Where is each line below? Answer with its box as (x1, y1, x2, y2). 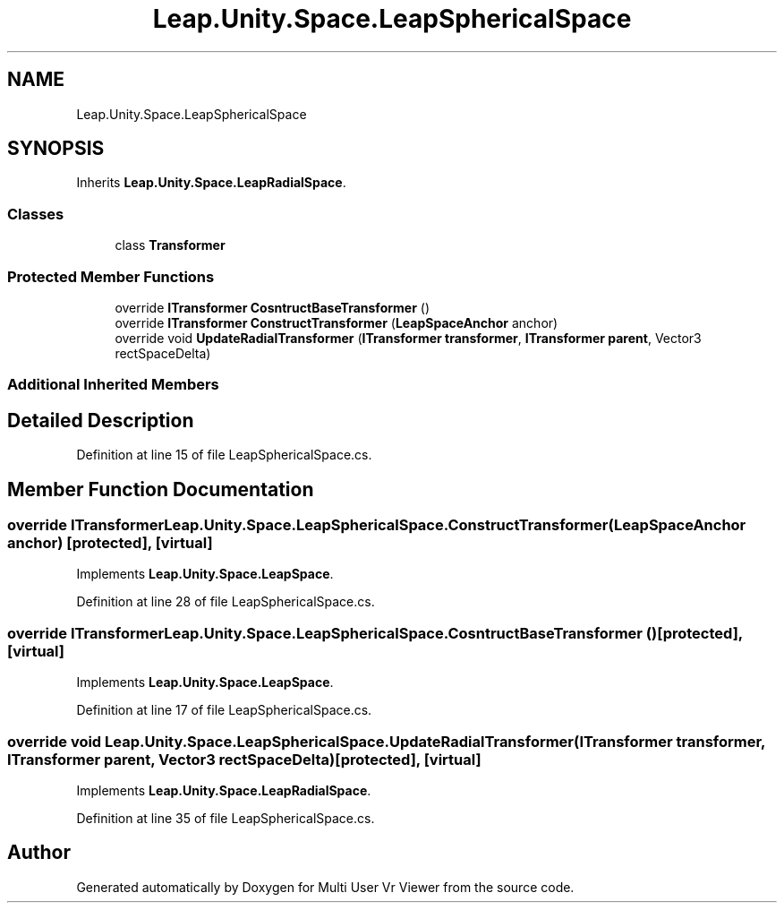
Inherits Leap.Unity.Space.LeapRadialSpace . (76, 175, 346, 191)
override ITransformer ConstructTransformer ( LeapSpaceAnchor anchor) (115, 314, 558, 331)
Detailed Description (7, 408, 194, 432)
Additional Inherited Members (7, 375, 219, 394)
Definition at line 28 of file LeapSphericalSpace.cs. (76, 594, 375, 610)
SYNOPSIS (7, 137, 105, 160)
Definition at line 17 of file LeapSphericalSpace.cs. (76, 702, 372, 718)
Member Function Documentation (7, 477, 314, 501)
